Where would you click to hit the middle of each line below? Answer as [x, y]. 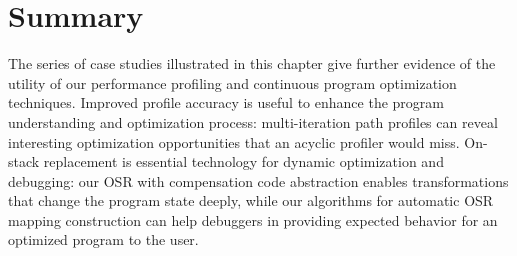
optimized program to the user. [103, 239]
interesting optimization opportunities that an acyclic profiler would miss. [234, 141]
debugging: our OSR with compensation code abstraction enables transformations [258, 180]
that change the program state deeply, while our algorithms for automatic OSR [251, 200]
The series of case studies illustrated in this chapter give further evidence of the [252, 63]
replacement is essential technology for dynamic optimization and [243, 161]
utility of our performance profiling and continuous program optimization [232, 82]
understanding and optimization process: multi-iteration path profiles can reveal [253, 121]
